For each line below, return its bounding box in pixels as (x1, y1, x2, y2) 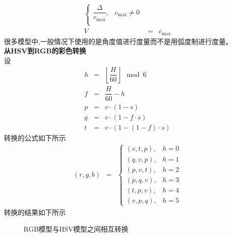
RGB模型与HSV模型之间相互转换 (24, 223, 129, 234)
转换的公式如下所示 (4, 132, 66, 142)
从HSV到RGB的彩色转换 (4, 46, 86, 56)
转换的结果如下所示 (4, 207, 66, 217)
